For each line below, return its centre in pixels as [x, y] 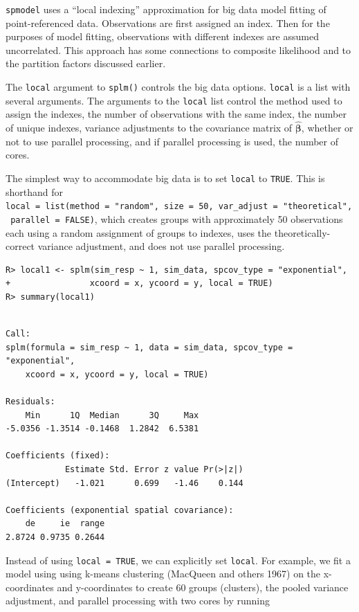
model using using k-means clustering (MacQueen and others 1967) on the [163, 574]
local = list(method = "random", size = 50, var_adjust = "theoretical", [179, 207]
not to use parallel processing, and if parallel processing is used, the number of [172, 141]
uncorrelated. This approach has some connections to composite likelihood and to [178, 49]
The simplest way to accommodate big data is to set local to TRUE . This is [165, 178]
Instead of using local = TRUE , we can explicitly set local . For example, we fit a [178, 560]
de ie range [65, 524]
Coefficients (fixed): [58, 456]
